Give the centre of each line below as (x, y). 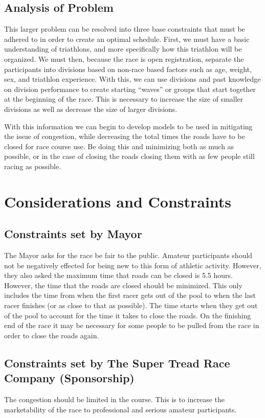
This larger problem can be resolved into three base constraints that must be (125, 29)
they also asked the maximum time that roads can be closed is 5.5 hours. (118, 275)
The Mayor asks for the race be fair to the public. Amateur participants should (128, 255)
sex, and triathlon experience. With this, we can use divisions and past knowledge (132, 79)
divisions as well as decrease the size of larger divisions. (91, 109)
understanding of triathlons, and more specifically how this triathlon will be (123, 49)
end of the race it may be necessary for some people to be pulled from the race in (132, 325)
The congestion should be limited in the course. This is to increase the (115, 399)
